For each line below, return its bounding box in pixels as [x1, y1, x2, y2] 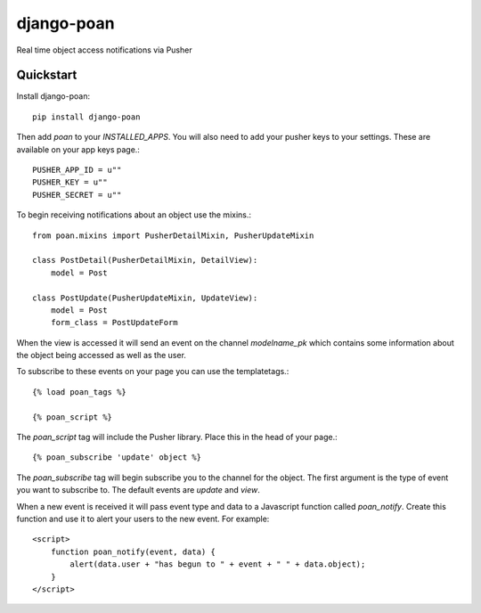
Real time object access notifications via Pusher [16, 45, 192, 55]
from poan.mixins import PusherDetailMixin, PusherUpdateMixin [32, 230, 314, 241]
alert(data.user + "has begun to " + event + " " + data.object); [69, 560, 366, 569]
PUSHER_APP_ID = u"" [32, 165, 122, 176]
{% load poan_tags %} [32, 387, 126, 396]
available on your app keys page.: [16, 143, 140, 155]
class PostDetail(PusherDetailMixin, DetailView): [32, 255, 258, 266]
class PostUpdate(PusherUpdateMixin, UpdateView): [32, 292, 258, 303]
